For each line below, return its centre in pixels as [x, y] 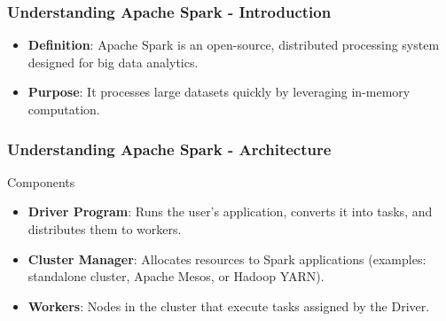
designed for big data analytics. [113, 62]
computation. [64, 109]
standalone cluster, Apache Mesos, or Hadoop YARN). [176, 276]
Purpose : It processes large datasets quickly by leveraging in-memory [219, 92]
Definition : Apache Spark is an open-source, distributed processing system [234, 45]
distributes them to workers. [105, 229]
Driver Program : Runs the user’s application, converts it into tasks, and [230, 211]
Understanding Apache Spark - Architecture [169, 149]
